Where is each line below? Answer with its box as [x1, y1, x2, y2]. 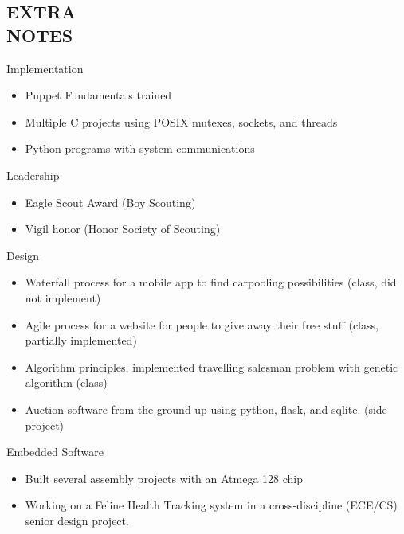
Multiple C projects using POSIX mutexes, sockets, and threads [25, 113, 338, 130]
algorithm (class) [25, 374, 108, 391]
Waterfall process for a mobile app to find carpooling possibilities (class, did [25, 274, 397, 290]
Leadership [6, 166, 60, 183]
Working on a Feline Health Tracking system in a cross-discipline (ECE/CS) [25, 497, 398, 513]
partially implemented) [25, 332, 137, 349]
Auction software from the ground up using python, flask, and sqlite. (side [25, 400, 387, 417]
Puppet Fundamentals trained [25, 87, 172, 103]
